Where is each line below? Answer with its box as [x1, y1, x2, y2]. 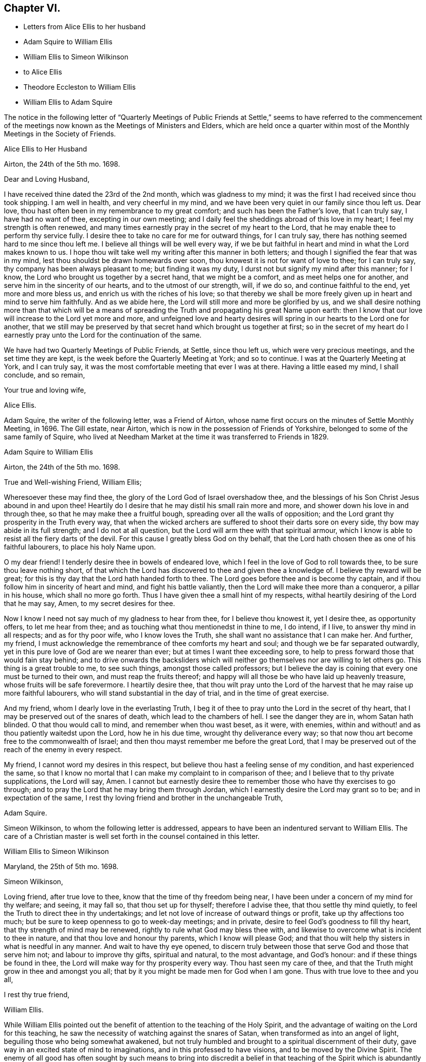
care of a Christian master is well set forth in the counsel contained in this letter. [4, 832, 260, 841]
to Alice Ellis [23, 68, 62, 76]
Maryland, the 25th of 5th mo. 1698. [4, 862, 119, 871]
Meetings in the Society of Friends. [4, 130, 116, 138]
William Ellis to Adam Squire [23, 98, 112, 107]
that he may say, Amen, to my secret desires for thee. [4, 599, 175, 608]
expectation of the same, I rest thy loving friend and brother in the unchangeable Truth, [4, 794, 283, 802]
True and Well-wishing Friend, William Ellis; [4, 478, 142, 487]
